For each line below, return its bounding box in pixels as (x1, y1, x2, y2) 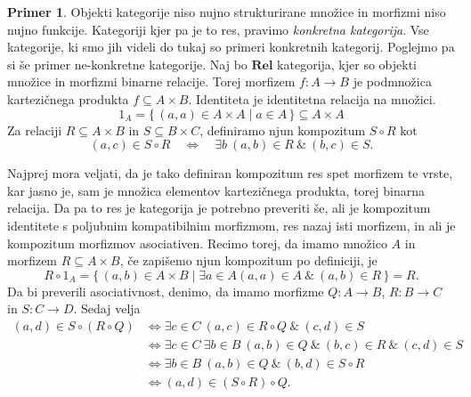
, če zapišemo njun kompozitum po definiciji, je (119, 251, 378, 270)
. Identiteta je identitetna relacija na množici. (188, 89, 436, 108)
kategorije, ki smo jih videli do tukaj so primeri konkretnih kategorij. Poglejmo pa (7, 37, 455, 56)
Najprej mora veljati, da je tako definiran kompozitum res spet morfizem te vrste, (7, 164, 453, 182)
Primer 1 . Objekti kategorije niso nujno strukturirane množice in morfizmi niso (7, 3, 446, 20)
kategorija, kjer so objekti (277, 54, 417, 73)
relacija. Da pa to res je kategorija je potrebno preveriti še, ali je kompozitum (7, 198, 431, 217)
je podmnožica (353, 72, 432, 91)
